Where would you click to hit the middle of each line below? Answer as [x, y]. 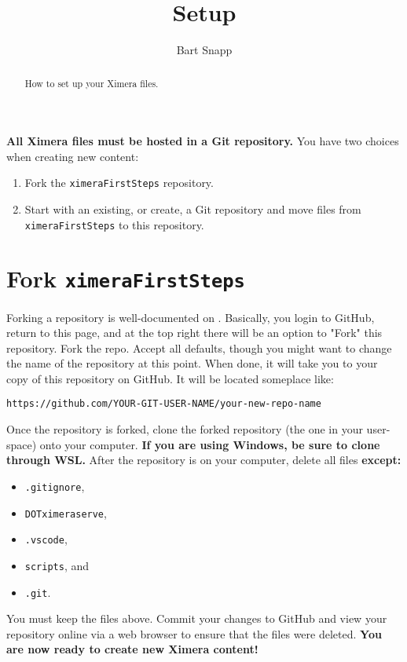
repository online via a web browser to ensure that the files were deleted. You [194, 633]
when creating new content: [73, 156]
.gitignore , [55, 486]
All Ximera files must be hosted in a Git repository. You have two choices [203, 141]
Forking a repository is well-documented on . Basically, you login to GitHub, [191, 317]
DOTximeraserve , [66, 512]
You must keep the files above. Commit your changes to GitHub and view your [197, 618]
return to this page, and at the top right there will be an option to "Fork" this [194, 333]
